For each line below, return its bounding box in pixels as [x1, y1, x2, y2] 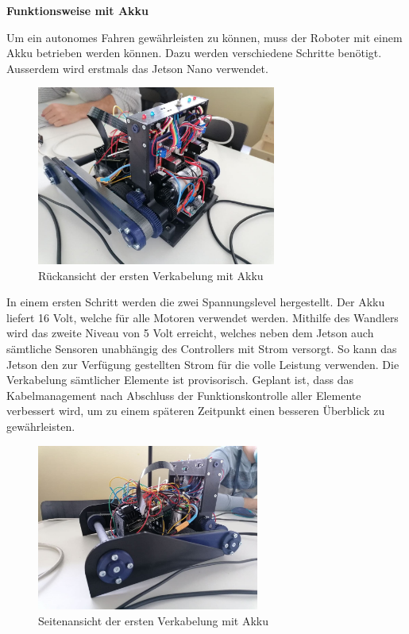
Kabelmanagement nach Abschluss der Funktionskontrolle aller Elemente [6, 386, 361, 403]
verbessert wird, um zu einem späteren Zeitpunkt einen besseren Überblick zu [6, 402, 385, 419]
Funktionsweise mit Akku [6, 2, 149, 18]
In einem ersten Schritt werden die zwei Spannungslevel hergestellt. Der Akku [6, 294, 385, 310]
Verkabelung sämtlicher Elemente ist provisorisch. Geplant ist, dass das [6, 371, 353, 388]
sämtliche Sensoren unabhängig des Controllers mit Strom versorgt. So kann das [6, 340, 397, 356]
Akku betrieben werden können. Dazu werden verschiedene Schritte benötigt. [6, 44, 382, 61]
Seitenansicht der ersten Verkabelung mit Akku [38, 612, 269, 628]
